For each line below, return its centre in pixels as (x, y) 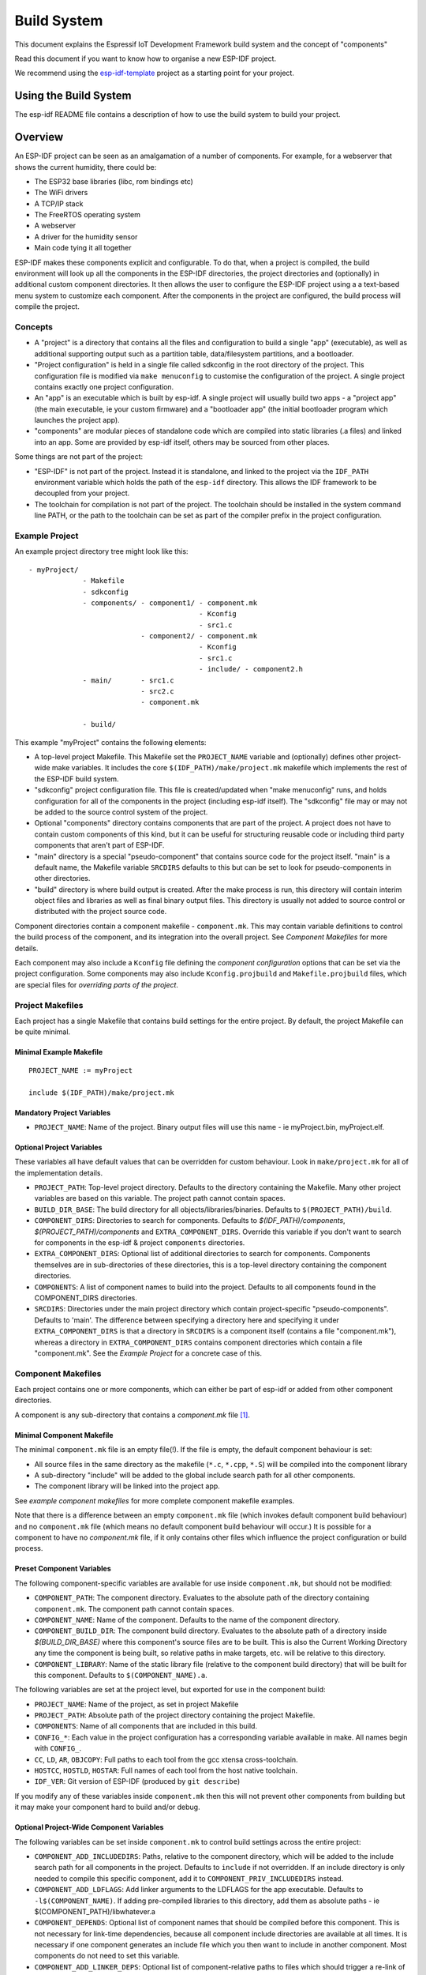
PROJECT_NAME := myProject (81, 1070)
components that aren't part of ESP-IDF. (99, 845)
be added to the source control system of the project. (121, 812)
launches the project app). (77, 420)
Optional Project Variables (58, 1147)
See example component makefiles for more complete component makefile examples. (155, 1500)
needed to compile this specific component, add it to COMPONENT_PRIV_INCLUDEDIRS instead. (189, 1878)
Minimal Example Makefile (59, 1052)
